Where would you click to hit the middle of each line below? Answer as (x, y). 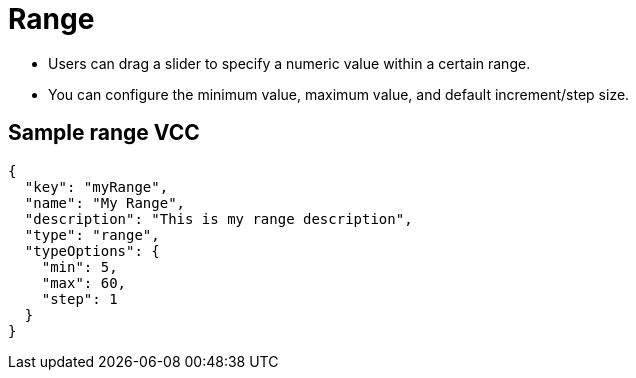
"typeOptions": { (92, 250)
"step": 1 (79, 298)
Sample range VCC (104, 133)
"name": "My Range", (105, 202)
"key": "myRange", (96, 186)
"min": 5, (79, 266)
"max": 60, (84, 282)
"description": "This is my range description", (218, 218)
